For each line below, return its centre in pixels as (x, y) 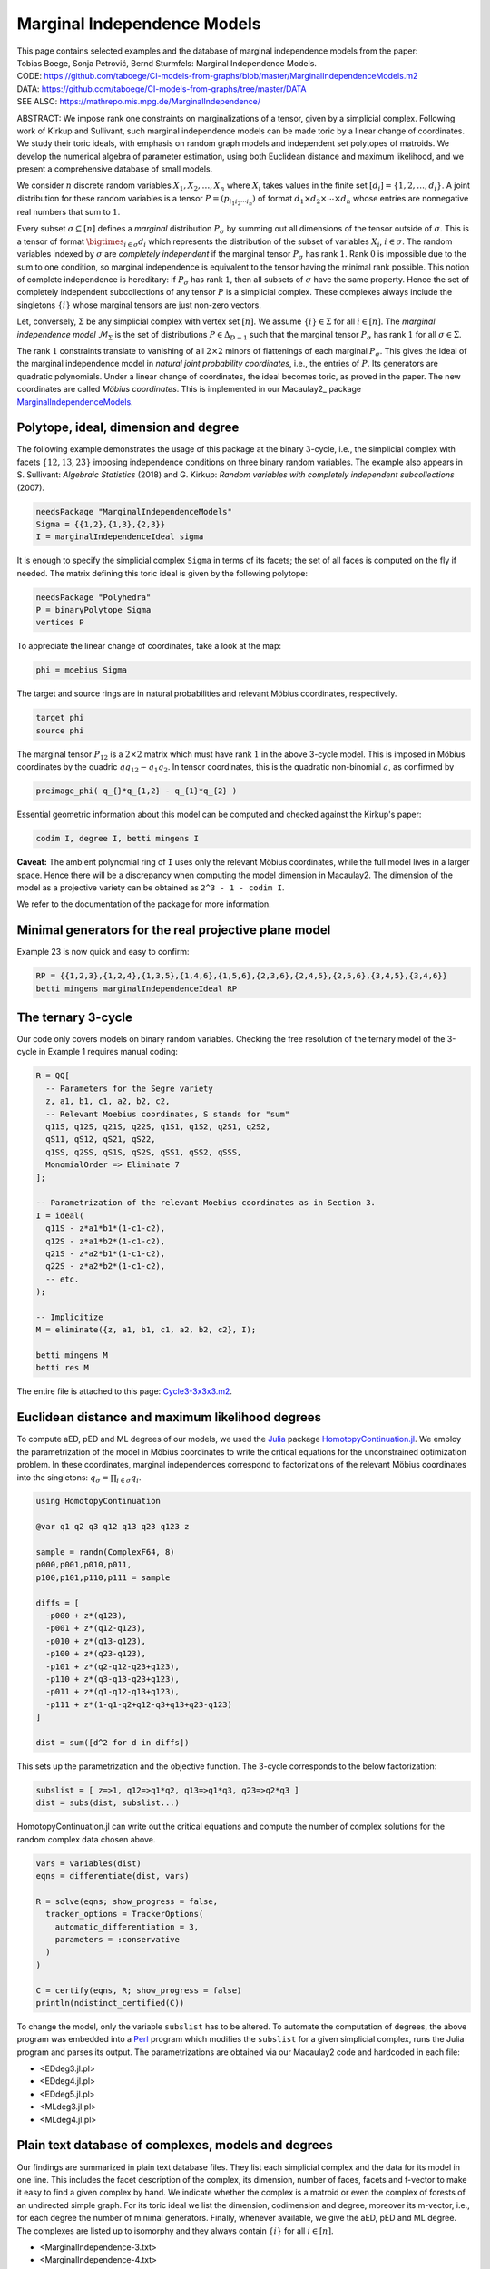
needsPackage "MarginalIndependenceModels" (134, 511)
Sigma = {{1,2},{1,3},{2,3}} (101, 524)
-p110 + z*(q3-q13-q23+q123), (113, 1679)
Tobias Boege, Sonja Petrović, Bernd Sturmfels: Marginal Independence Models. (167, 63)
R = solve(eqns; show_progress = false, (127, 1901)
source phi (60, 730)
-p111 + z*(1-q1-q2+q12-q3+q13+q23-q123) (139, 1704)
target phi (60, 718)
